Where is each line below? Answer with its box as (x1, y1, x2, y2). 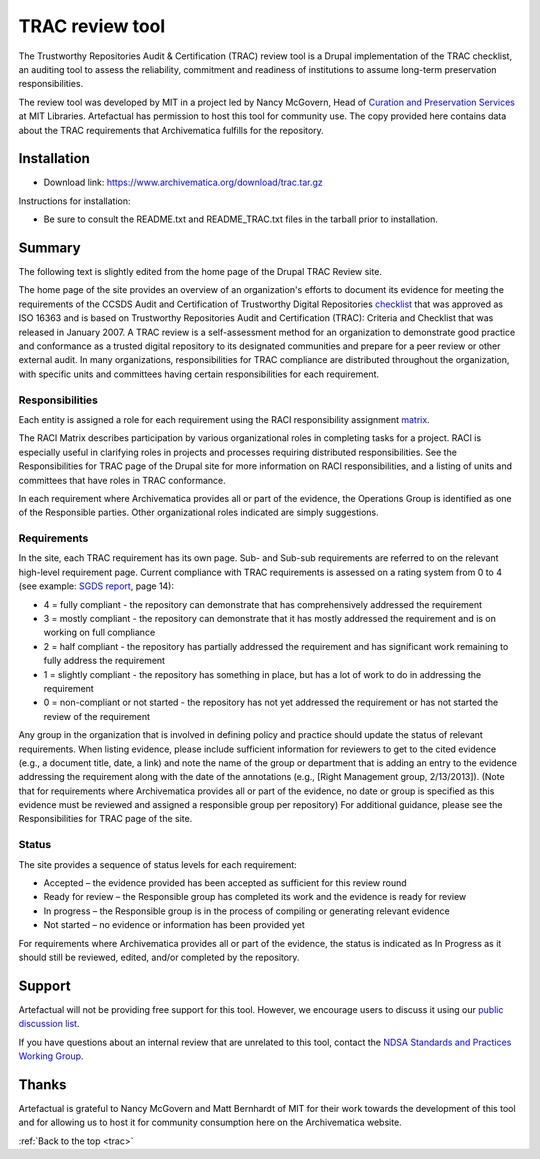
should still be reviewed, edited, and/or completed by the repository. (18, 951, 300, 963)
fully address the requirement (43, 655, 165, 667)
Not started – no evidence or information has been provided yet (43, 919, 305, 931)
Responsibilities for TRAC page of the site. (18, 813, 193, 825)
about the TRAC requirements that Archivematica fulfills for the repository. (18, 124, 324, 136)
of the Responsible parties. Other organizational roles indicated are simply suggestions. (18, 506, 379, 519)
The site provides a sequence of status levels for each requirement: (18, 858, 297, 870)
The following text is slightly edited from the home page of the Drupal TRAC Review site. (18, 266, 382, 278)
